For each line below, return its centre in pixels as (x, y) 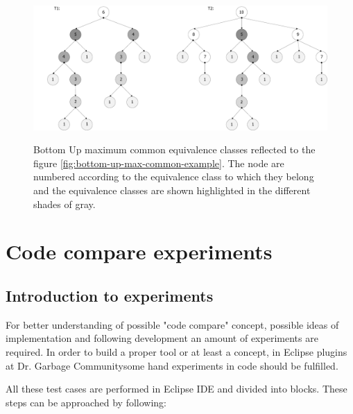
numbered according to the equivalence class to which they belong (174, 176)
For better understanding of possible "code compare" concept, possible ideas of (172, 324)
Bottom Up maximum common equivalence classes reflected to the (174, 149)
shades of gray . (64, 204)
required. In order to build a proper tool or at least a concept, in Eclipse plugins (176, 352)
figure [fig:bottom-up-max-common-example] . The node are (159, 163)
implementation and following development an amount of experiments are (162, 338)
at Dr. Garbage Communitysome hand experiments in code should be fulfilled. (172, 365)
